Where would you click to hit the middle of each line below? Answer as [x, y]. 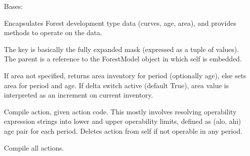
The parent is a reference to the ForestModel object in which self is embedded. [123, 59]
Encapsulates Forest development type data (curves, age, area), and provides [120, 23]
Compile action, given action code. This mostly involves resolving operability [120, 111]
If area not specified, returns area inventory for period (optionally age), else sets [125, 75]
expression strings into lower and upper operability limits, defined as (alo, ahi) [123, 121]
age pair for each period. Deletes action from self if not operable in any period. [123, 130]
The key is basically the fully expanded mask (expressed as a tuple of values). [122, 49]
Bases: [14, 6]
